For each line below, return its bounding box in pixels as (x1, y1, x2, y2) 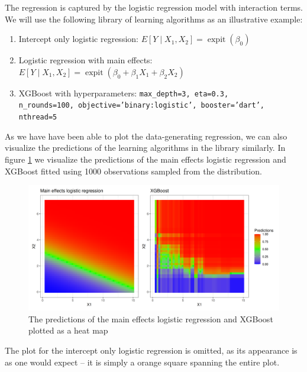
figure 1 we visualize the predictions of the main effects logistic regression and (5, 153, 286, 165)
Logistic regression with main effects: (18, 54, 153, 66)
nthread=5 (18, 113, 57, 122)
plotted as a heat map (28, 324, 108, 337)
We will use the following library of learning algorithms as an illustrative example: (5, 12, 303, 25)
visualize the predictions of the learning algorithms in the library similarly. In (5, 141, 286, 154)
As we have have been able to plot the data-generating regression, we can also (5, 130, 287, 142)
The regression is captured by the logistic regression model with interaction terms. (5, 1, 303, 13)
